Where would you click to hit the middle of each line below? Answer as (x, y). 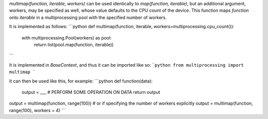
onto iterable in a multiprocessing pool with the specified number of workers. (88, 17)
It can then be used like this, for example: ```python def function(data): (81, 81)
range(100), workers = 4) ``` (37, 110)
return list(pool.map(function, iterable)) (74, 44)
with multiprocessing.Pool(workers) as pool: (67, 38)
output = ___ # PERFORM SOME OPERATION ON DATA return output (91, 92)
